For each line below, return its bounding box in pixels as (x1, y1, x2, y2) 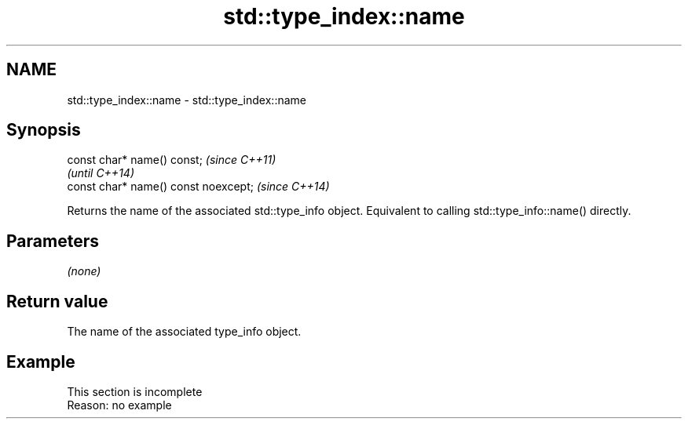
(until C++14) (67, 166, 134, 180)
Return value (6, 291, 108, 311)
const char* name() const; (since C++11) (67, 153, 276, 167)
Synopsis (6, 120, 81, 140)
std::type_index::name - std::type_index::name (67, 93, 306, 107)
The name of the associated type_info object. (67, 325, 302, 339)
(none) (67, 264, 101, 278)
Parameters (6, 231, 99, 251)
